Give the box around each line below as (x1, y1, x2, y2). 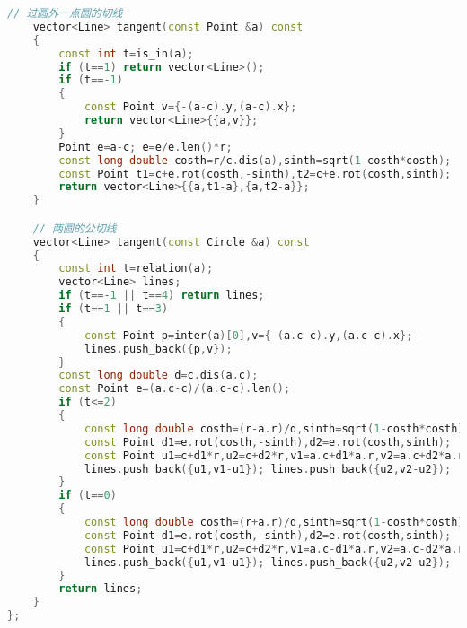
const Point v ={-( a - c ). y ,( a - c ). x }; (84, 100, 297, 114)
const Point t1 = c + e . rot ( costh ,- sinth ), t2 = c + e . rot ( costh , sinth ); (58, 167, 452, 180)
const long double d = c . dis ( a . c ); (58, 369, 259, 382)
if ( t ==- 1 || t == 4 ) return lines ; (58, 289, 265, 302)
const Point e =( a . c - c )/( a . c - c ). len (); (58, 382, 291, 396)
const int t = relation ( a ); (58, 262, 214, 275)
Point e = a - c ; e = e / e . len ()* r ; (58, 140, 233, 153)
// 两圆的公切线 (32, 222, 117, 235)
